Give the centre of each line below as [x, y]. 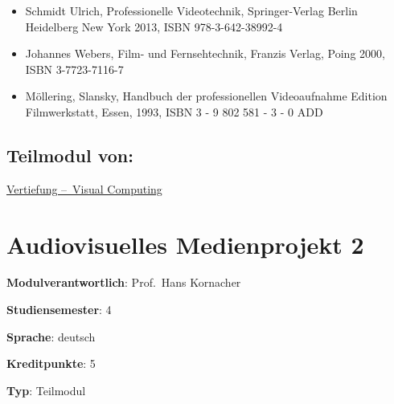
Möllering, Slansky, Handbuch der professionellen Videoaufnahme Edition [206, 96]
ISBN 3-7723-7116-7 [74, 69]
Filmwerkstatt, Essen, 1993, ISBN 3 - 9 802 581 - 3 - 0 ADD [174, 111]
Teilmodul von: [70, 155]
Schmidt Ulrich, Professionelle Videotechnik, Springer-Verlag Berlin [191, 10]
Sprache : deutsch [51, 336]
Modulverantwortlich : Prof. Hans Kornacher [124, 282]
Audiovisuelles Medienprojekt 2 [185, 244]
